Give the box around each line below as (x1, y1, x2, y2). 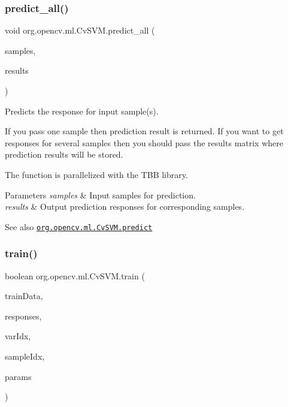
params (5, 370, 32, 382)
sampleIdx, (5, 350, 45, 362)
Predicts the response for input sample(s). (5, 104, 159, 117)
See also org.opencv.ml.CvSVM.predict (5, 220, 153, 233)
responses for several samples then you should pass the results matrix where (5, 136, 283, 149)
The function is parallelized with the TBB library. (5, 168, 188, 180)
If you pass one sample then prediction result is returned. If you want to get (5, 125, 284, 137)
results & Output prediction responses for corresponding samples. (5, 200, 245, 213)
